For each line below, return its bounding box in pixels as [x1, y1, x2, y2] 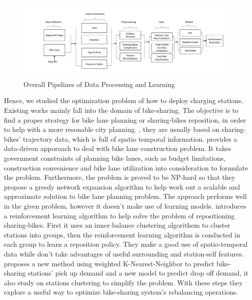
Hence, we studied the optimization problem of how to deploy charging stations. [4, 95, 243, 106]
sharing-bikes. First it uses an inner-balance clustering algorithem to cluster [4, 220, 231, 230]
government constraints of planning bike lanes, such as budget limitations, [4, 153, 226, 163]
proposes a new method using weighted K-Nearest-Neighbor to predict [4, 258, 214, 268]
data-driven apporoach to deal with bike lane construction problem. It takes [4, 143, 231, 153]
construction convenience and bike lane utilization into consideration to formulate [4, 162, 248, 172]
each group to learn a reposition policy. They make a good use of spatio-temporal [4, 239, 248, 249]
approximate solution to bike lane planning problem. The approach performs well [4, 191, 247, 201]
